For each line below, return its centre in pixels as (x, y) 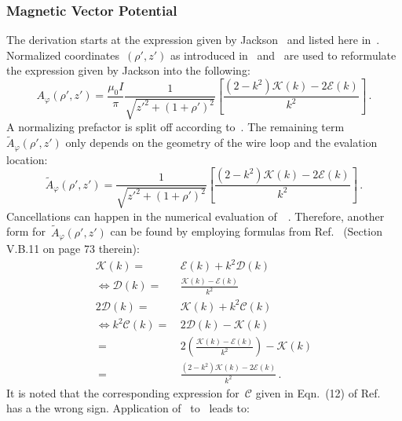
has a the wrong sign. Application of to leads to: (128, 408)
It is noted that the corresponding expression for (123, 392)
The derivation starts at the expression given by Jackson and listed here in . (193, 40)
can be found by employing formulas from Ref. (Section (246, 231)
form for (26, 231)
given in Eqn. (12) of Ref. (318, 392)
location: (27, 159)
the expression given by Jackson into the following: (128, 70)
